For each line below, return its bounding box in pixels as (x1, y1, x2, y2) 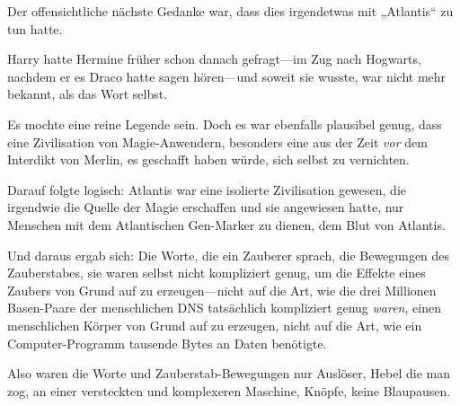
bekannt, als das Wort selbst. (7, 84, 168, 103)
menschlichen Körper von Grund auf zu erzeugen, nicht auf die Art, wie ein (7, 315, 422, 334)
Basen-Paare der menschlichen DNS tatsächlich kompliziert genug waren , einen (7, 298, 441, 317)
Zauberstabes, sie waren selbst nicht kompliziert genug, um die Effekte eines (7, 263, 426, 282)
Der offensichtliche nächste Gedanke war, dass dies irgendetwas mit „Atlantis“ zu (7, 2, 454, 20)
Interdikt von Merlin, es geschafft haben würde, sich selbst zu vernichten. (7, 150, 410, 169)
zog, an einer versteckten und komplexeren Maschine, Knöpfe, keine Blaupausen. (7, 381, 451, 400)
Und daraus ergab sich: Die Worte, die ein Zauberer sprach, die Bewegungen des (7, 245, 450, 264)
